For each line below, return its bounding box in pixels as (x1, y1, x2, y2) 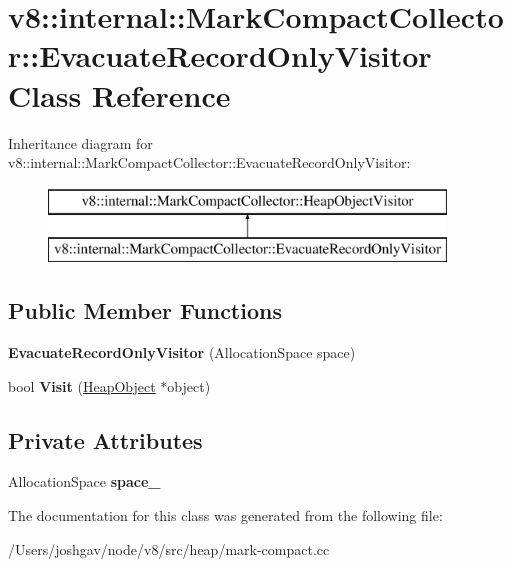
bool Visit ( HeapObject (8, 375, 156, 396)
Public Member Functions (8, 295, 282, 326)
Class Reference (8, 74, 231, 115)
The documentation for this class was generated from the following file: (8, 505, 443, 526)
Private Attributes (8, 424, 203, 455)
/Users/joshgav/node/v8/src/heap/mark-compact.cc (8, 538, 330, 559)
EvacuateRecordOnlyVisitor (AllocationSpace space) (8, 342, 356, 363)
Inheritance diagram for (8, 132, 153, 153)
